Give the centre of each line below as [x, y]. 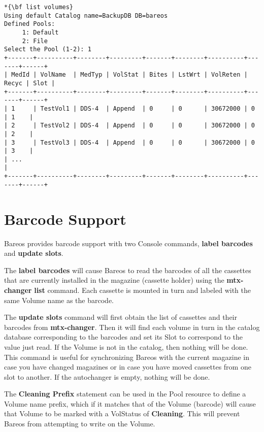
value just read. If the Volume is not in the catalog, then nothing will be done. [126, 346]
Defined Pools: [30, 24]
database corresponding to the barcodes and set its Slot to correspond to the [124, 337]
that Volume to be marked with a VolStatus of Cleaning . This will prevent [122, 413]
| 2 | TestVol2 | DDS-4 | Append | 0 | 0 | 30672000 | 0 [129, 126]
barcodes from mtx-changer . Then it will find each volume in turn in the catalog [132, 327]
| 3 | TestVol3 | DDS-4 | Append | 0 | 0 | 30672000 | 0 [129, 142]
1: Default [40, 32]
